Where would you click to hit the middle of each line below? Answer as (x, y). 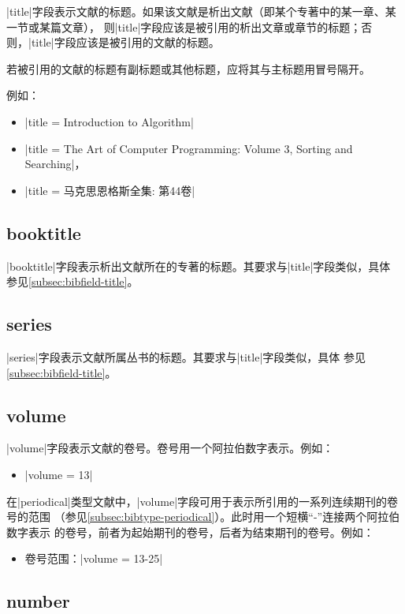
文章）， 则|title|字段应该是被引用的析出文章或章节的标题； (211, 26)
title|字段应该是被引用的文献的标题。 (125, 42)
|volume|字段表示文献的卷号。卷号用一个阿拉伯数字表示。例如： (170, 448)
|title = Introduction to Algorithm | (109, 121)
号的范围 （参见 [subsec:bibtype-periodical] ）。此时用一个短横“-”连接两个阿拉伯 (203, 517)
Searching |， (55, 164)
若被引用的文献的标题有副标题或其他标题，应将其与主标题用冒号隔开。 (188, 68)
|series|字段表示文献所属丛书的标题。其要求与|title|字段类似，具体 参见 (186, 356)
